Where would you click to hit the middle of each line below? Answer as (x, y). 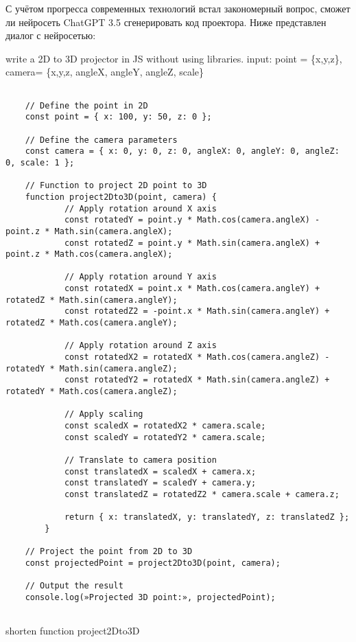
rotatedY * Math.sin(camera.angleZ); (92, 368)
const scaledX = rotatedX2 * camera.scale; (165, 426)
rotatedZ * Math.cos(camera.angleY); (92, 323)
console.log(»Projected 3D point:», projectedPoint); (150, 597)
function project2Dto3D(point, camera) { (121, 197)
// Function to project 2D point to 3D (116, 186)
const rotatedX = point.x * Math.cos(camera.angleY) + (192, 289)
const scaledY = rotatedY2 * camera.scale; (165, 437)
